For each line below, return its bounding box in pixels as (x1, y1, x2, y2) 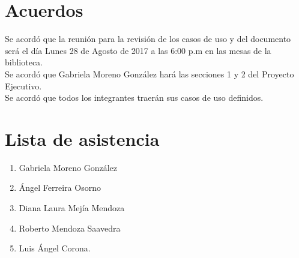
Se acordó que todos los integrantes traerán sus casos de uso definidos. (5, 91, 264, 104)
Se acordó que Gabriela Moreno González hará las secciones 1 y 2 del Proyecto (5, 67, 294, 80)
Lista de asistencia (5, 126, 160, 151)
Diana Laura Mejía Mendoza (19, 202, 125, 214)
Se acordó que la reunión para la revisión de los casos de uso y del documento (5, 32, 291, 45)
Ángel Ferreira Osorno (19, 181, 101, 194)
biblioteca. (5, 56, 43, 68)
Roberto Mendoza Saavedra (19, 221, 121, 234)
